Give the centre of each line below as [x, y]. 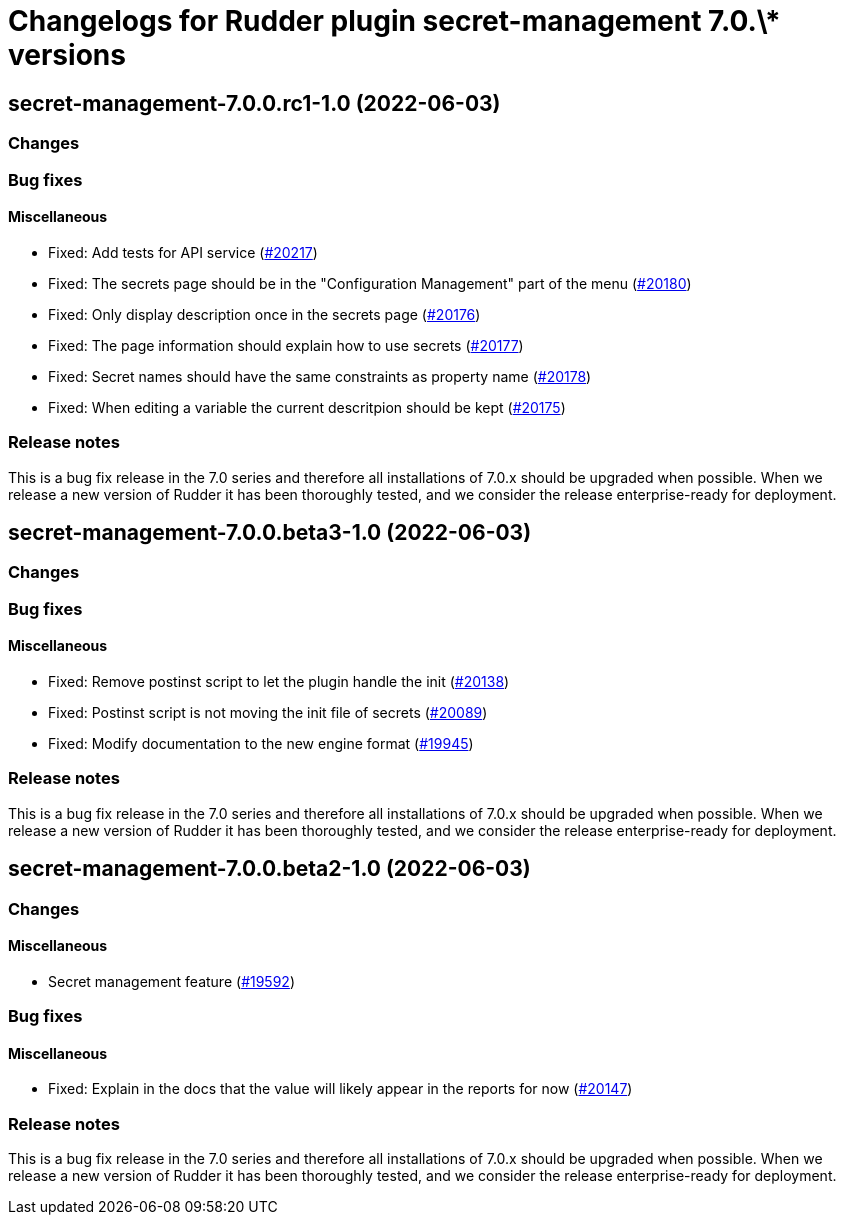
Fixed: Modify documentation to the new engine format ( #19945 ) [261, 743]
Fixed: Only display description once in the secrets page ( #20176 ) [264, 314]
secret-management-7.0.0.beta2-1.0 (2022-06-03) [269, 869]
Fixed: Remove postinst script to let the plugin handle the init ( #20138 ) [279, 681]
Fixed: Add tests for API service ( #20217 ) [183, 252]
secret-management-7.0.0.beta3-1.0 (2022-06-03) [270, 532]
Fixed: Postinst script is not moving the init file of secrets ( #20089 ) [268, 712]
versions [67, 55]
